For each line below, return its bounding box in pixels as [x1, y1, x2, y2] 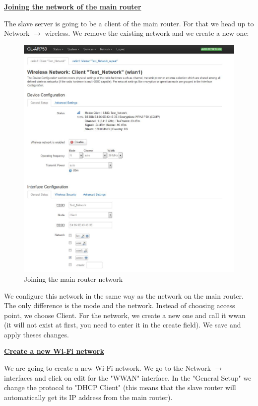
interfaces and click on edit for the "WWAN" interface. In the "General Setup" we [4, 372, 252, 383]
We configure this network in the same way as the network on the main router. [4, 290, 244, 301]
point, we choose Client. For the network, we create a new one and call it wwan [4, 310, 246, 320]
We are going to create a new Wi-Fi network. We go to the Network [4, 363, 211, 373]
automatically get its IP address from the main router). [4, 392, 173, 402]
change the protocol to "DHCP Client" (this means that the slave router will [4, 382, 236, 393]
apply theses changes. [4, 329, 69, 339]
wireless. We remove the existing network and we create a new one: [45, 28, 249, 38]
